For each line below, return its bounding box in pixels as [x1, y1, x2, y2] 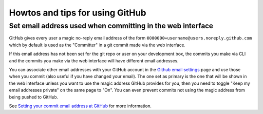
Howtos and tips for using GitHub [9, 7, 146, 18]
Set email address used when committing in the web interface [9, 21, 213, 30]
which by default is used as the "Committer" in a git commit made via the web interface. [9, 42, 186, 48]
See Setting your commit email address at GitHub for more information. [9, 103, 152, 109]
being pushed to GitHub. [9, 94, 58, 100]
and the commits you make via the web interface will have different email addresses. [9, 57, 179, 63]
